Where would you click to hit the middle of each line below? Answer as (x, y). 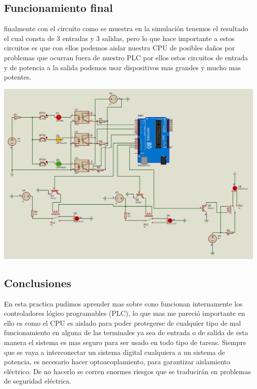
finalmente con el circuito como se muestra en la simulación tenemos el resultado (126, 28)
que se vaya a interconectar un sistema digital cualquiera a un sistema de (115, 352)
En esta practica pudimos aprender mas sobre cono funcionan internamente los (123, 303)
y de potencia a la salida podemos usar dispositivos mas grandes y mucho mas (123, 67)
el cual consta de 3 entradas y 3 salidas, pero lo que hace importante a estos (119, 38)
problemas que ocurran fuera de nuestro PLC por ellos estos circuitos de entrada (126, 57)
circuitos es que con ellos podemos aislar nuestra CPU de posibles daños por (120, 48)
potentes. (18, 77)
